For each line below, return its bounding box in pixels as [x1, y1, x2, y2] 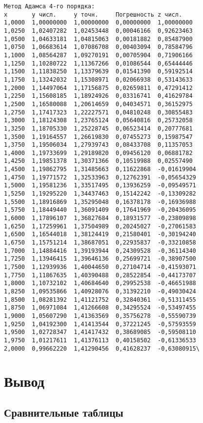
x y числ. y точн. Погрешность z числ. [4, 11, 183, 18]
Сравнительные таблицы [4, 404, 123, 420]
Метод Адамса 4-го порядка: [4, 3, 95, 10]
